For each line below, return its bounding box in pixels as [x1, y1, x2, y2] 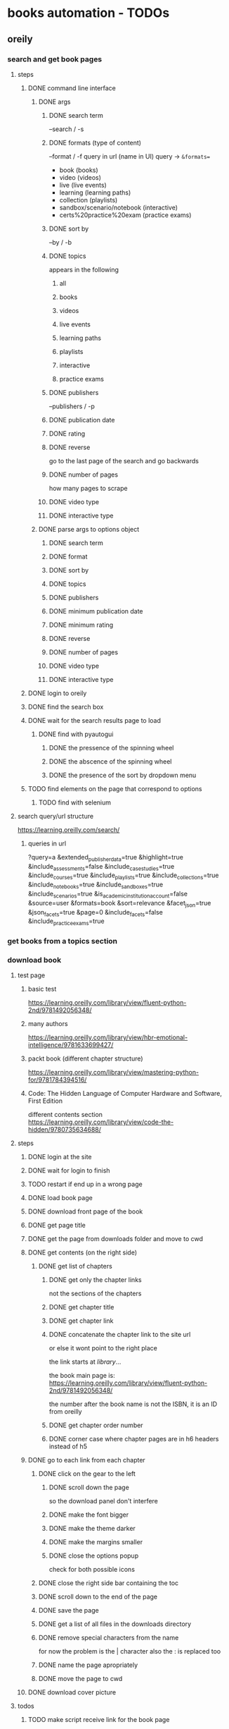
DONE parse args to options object [38, 525, 140, 533]
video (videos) [59, 173, 102, 181]
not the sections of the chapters [48, 1289, 142, 1298]
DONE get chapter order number [48, 1421, 143, 1429]
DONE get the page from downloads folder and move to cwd [27, 1235, 204, 1243]
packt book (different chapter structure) [27, 1054, 143, 1063]
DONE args [38, 97, 71, 106]
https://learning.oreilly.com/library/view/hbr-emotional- [27, 1033, 188, 1041]
